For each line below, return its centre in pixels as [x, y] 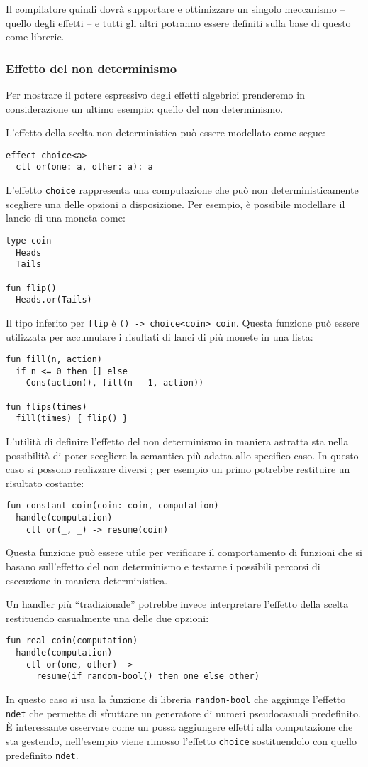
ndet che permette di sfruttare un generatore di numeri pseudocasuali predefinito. [183, 713]
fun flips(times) [46, 407]
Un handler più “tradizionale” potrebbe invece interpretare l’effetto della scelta [177, 604]
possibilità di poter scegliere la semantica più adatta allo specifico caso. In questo [182, 455]
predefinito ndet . [42, 755]
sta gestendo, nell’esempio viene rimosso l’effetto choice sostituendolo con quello [181, 740]
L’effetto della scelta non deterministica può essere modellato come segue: [166, 132]
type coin [29, 240]
